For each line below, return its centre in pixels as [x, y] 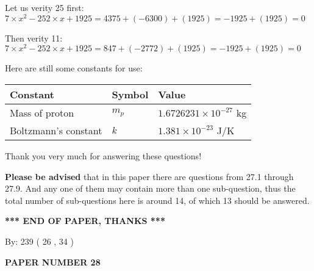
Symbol [130, 94]
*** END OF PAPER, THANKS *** [85, 221]
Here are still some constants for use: [74, 68]
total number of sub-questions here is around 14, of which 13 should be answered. [157, 200]
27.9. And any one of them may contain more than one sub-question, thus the [150, 188]
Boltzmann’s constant [56, 130]
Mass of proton [42, 112]
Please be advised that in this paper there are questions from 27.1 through [149, 176]
